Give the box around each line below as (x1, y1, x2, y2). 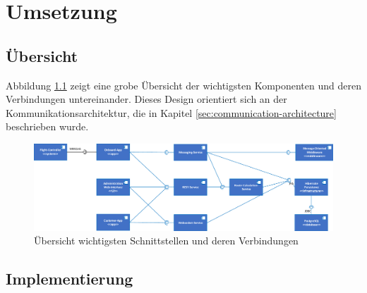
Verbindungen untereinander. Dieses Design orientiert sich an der (6, 92, 287, 106)
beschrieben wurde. (6, 119, 89, 134)
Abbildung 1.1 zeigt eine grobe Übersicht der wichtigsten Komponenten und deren (6, 77, 361, 92)
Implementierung (6, 268, 133, 289)
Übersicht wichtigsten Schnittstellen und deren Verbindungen (34, 233, 299, 248)
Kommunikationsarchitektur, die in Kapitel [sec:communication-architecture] (6, 105, 337, 120)
